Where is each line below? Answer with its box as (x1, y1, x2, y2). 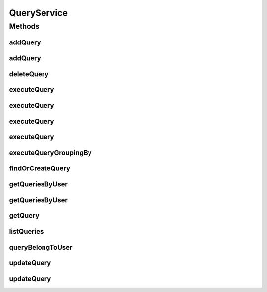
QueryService (9, 7, 68, 18)
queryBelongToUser (9, 243, 73, 251)
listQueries (9, 227, 44, 236)
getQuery (9, 211, 40, 220)
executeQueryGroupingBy (9, 148, 92, 157)
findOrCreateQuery (9, 164, 71, 172)
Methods (9, 22, 40, 31)
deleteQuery (9, 70, 49, 78)
